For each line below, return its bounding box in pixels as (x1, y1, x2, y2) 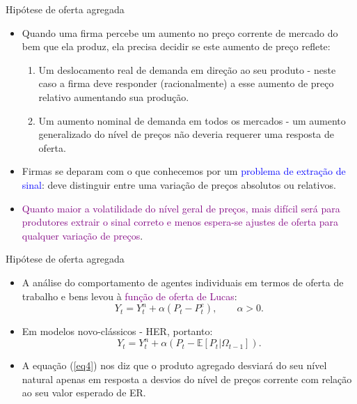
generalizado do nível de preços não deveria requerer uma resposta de (38, 127, 334, 141)
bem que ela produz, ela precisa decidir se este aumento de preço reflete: (22, 39, 331, 54)
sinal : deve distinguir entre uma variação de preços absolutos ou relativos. (22, 177, 336, 192)
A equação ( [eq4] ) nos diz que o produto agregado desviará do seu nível (22, 358, 327, 373)
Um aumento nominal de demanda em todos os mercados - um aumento (38, 113, 346, 127)
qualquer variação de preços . (22, 228, 143, 242)
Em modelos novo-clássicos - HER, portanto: (22, 324, 213, 339)
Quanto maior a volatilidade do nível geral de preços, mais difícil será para (22, 201, 340, 215)
